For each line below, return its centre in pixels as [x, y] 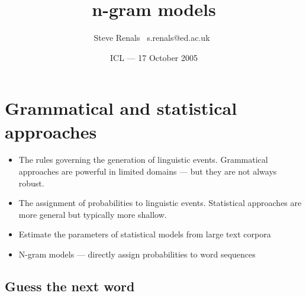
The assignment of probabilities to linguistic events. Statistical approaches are [160, 203]
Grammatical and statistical [121, 108]
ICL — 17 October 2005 [154, 57]
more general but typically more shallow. [93, 214]
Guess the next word [70, 286]
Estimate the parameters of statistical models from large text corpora [145, 234]
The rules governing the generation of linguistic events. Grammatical [143, 160]
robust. [31, 183]
